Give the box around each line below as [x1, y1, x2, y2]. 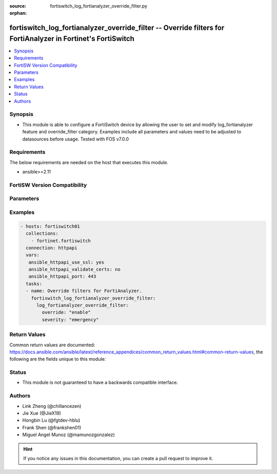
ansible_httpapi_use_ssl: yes [28, 259, 105, 265]
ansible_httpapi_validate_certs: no [28, 267, 121, 272]
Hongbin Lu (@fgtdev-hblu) [22, 417, 81, 423]
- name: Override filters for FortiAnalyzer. [26, 288, 142, 294]
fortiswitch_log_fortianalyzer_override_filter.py [50, 3, 148, 9]
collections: [26, 231, 58, 236]
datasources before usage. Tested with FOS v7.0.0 [22, 136, 129, 142]
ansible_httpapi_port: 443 [28, 273, 96, 280]
